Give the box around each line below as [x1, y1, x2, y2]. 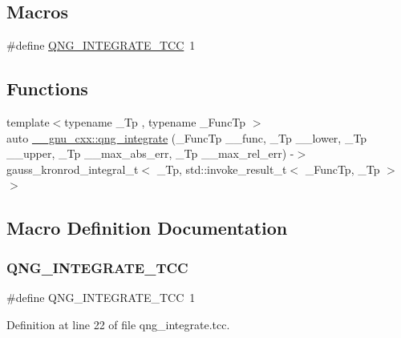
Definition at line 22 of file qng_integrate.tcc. [6, 316, 230, 332]
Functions [6, 76, 88, 101]
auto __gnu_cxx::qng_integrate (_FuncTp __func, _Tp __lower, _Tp [6, 129, 367, 146]
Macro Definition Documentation [6, 215, 288, 240]
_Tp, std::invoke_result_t [156, 160, 287, 177]
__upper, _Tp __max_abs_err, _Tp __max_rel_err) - [6, 145, 294, 162]
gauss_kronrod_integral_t [6, 160, 139, 177]
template [6, 114, 50, 130]
